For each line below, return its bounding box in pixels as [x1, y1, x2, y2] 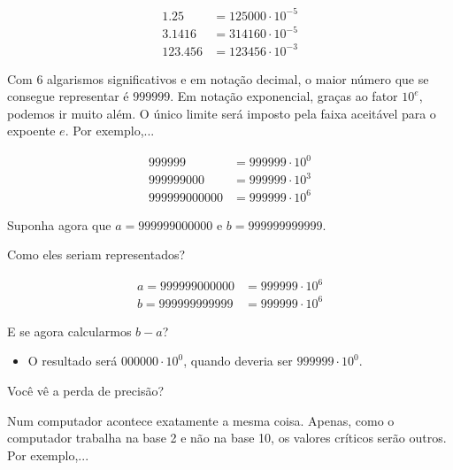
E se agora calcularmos [7, 321, 132, 340]
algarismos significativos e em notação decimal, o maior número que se [47, 69, 429, 88]
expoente [7, 121, 56, 140]
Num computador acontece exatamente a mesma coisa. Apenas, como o [7, 411, 395, 429]
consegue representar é [7, 87, 129, 105]
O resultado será [27, 351, 118, 370]
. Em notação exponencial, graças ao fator [170, 87, 398, 105]
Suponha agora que [7, 215, 111, 234]
